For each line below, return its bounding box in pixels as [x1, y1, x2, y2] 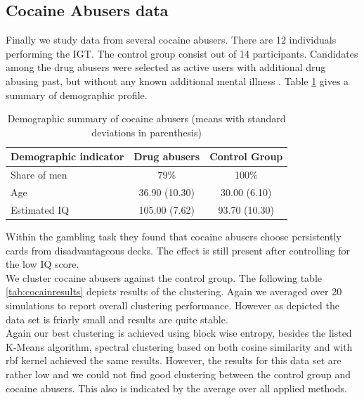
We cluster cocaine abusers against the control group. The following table [6, 270, 323, 285]
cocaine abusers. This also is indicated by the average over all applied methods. [6, 380, 347, 395]
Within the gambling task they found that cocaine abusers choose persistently [6, 228, 342, 243]
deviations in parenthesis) [91, 124, 202, 139]
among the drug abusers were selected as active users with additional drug [6, 60, 326, 75]
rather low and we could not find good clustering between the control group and [6, 366, 351, 381]
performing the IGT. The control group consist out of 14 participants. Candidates [6, 46, 358, 60]
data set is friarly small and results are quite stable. [6, 311, 228, 326]
